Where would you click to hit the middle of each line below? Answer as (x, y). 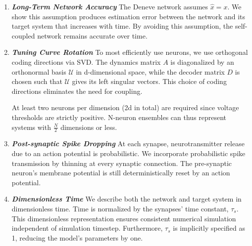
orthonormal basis (39, 71)
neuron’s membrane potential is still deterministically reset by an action (121, 173)
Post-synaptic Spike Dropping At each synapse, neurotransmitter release (128, 143)
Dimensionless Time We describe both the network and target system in (126, 199)
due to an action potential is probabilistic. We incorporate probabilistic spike (128, 153)
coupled (23, 35)
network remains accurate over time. (92, 35)
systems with (31, 127)
